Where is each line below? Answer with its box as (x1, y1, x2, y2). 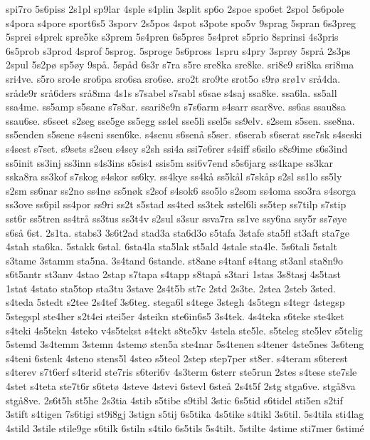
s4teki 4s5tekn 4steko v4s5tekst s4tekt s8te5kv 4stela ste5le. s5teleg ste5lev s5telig (6, 322, 363, 337)
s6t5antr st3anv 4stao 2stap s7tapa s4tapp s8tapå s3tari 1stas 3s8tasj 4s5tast (6, 267, 341, 282)
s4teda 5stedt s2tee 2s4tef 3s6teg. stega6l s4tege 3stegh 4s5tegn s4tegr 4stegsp (6, 295, 345, 309)
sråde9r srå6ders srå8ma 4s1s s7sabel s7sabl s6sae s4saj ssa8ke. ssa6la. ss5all (6, 85, 337, 100)
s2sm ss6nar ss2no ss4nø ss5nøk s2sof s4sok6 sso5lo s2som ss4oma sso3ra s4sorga (6, 183, 356, 198)
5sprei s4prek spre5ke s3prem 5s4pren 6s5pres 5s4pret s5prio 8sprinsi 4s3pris (6, 29, 339, 44)
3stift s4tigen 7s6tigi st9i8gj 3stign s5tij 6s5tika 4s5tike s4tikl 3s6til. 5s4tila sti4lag (6, 406, 364, 421)
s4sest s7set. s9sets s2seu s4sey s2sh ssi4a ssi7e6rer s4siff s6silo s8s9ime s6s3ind (6, 140, 348, 155)
